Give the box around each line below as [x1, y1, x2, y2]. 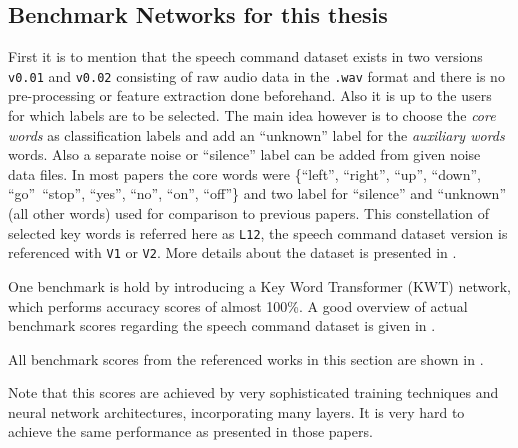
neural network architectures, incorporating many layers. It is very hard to [8, 401, 465, 422]
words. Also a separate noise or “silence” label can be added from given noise [8, 144, 481, 165]
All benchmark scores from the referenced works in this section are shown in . [8, 348, 484, 369]
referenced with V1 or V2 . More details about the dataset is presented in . [8, 242, 457, 263]
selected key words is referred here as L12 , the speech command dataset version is [8, 222, 508, 243]
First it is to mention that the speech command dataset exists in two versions [8, 46, 483, 67]
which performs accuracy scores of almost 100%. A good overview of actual [8, 295, 468, 316]
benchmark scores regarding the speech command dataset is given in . [8, 315, 436, 336]
